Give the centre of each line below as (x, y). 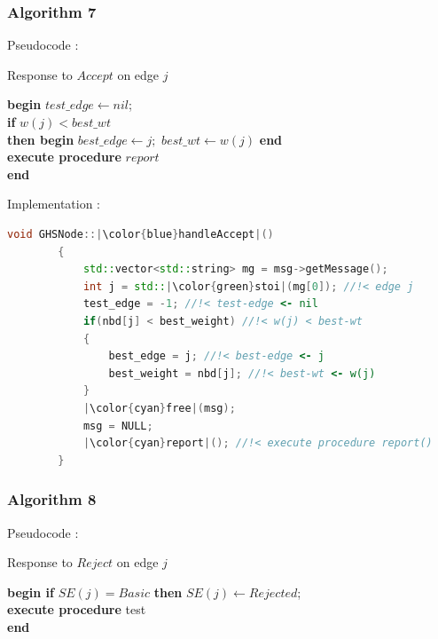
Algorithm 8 (52, 499)
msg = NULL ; (118, 426)
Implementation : (54, 204)
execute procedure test (77, 609)
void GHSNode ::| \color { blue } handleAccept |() (141, 234)
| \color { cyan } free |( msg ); (159, 408)
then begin (41, 139)
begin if (31, 592)
